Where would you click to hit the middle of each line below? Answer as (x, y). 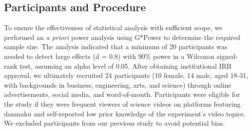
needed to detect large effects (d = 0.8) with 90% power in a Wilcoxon (109, 56)
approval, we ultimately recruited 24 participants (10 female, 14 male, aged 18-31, (126, 75)
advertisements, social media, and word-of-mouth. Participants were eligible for (122, 94)
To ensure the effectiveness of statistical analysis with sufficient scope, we (113, 28)
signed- (227, 56)
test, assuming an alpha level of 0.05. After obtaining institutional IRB (126, 65)
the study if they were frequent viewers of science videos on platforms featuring (122, 103)
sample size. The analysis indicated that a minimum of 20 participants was (116, 47)
